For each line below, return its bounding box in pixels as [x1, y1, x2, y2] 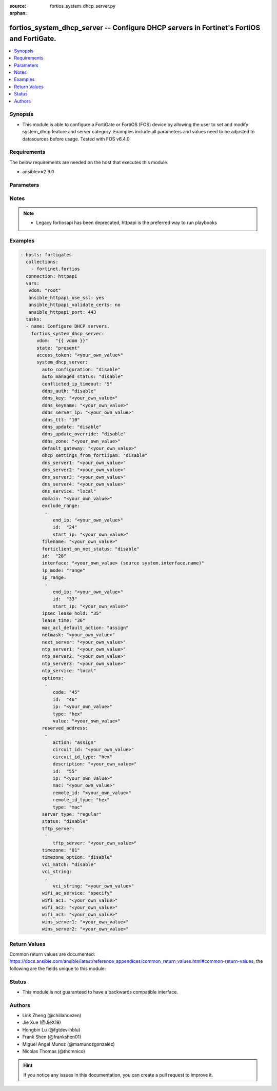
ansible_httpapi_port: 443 [28, 309, 96, 315]
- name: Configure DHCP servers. [26, 324, 110, 329]
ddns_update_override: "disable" [42, 431, 126, 437]
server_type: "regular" [42, 812, 102, 817]
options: [42, 675, 64, 681]
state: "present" [36, 345, 81, 351]
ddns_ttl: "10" [42, 417, 81, 422]
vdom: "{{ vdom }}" [36, 338, 88, 344]
